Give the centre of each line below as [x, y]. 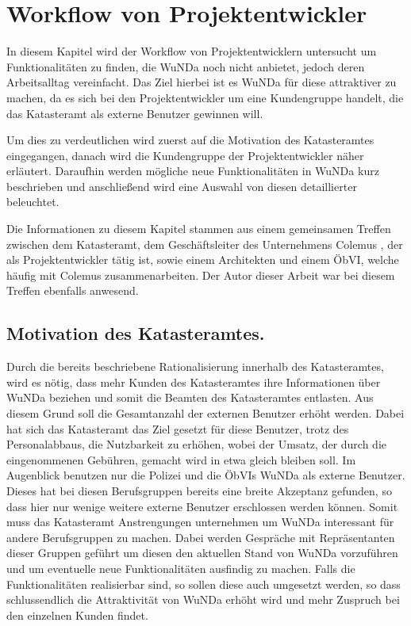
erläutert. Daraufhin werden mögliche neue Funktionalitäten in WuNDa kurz [193, 171]
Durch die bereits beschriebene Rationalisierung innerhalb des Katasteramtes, [195, 366]
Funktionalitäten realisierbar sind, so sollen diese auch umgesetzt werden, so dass [204, 584]
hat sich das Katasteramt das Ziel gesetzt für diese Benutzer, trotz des [178, 428]
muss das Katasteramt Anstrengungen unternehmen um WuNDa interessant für [200, 522]
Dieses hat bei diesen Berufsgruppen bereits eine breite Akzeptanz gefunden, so [199, 490]
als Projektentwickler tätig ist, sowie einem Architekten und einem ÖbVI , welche [203, 260]
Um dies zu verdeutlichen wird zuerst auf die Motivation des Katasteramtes [190, 140]
